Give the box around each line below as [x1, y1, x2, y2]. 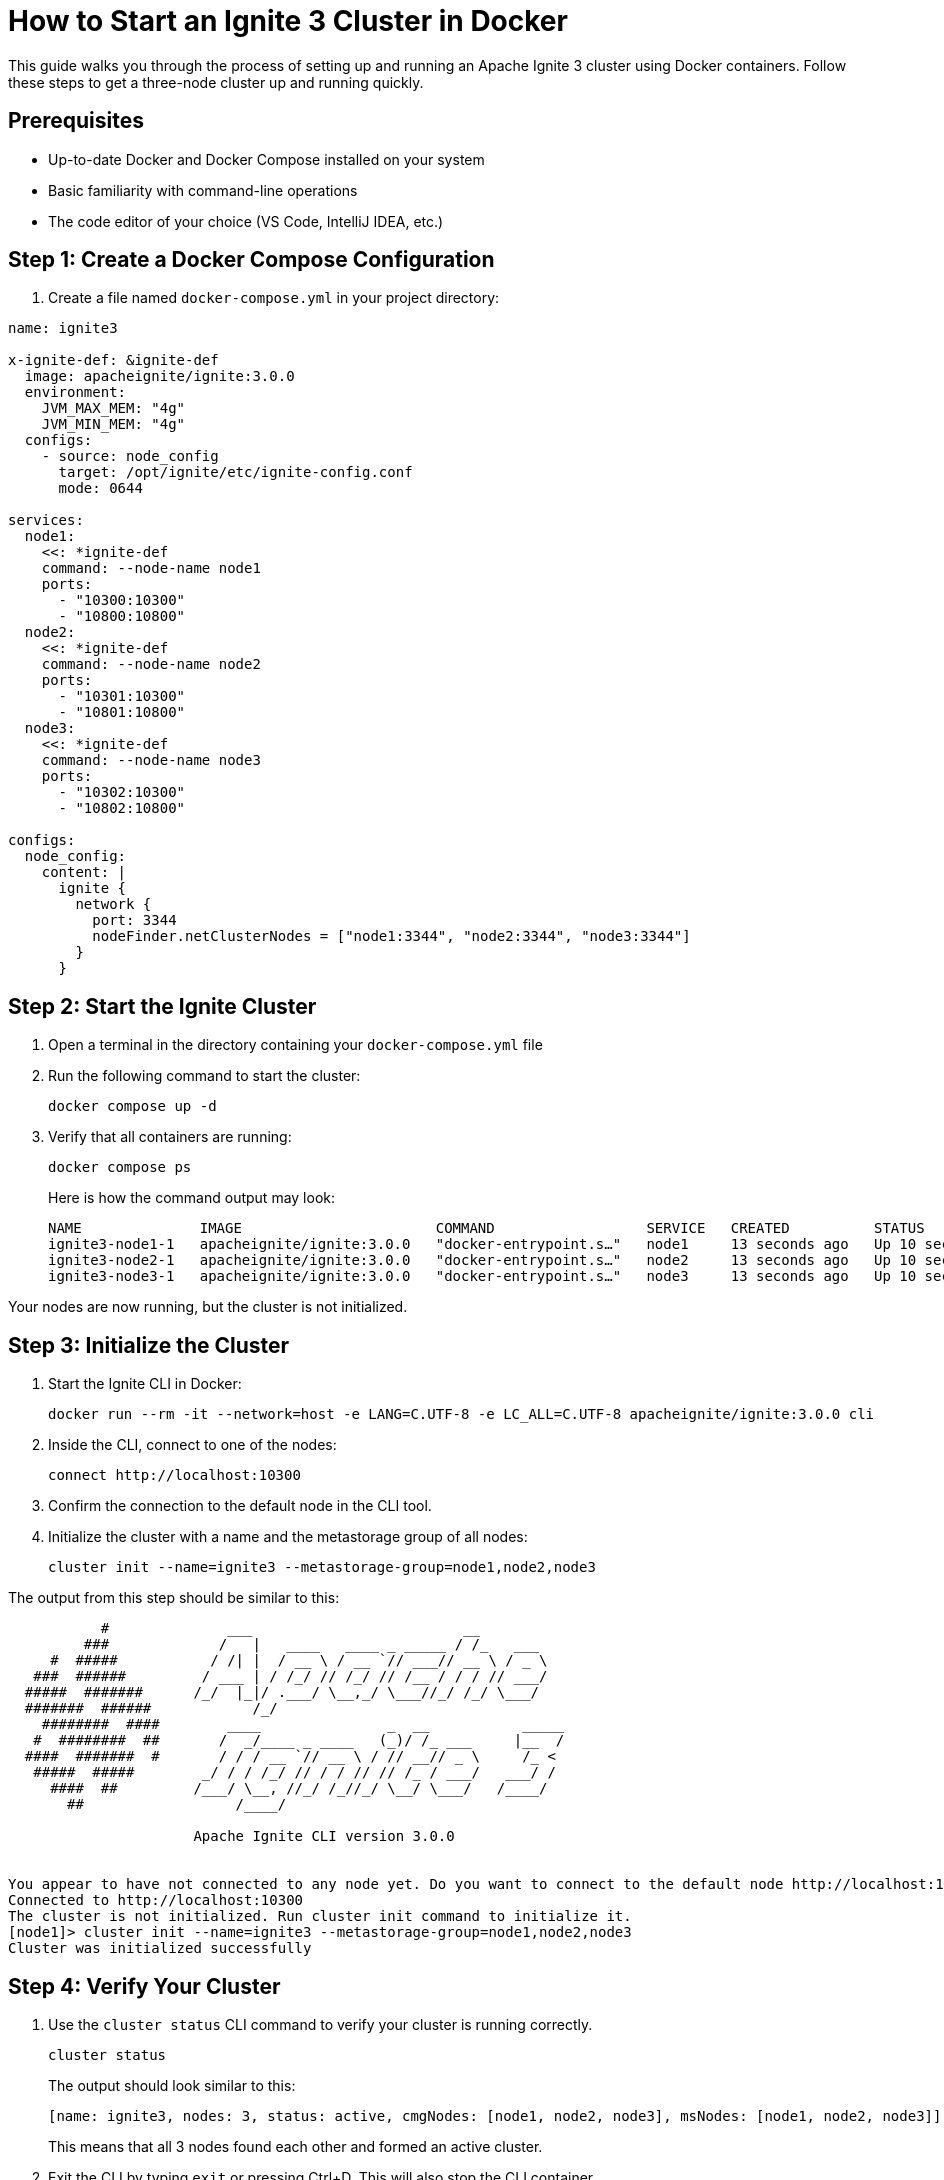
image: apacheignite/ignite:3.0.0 [24, 368, 295, 385]
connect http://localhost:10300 [48, 1467, 301, 1484]
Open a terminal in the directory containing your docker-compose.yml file [48, 1036, 543, 1054]
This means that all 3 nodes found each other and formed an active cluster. [48, 2137, 543, 2155]
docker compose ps [48, 1159, 192, 1176]
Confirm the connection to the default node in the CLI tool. [48, 1497, 432, 1515]
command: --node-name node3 [41, 752, 261, 769]
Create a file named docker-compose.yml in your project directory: [48, 289, 500, 307]
